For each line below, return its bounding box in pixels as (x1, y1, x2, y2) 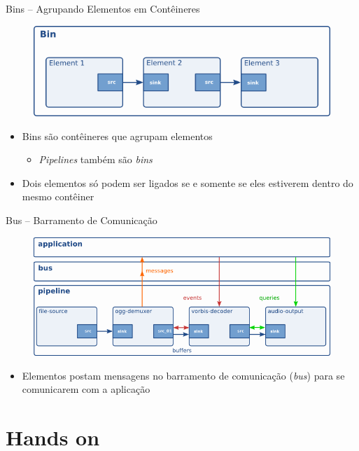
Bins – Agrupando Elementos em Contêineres (6, 1, 200, 15)
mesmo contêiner (22, 189, 94, 204)
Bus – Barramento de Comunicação (6, 212, 157, 227)
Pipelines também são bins (38, 152, 153, 167)
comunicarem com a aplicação (22, 382, 150, 396)
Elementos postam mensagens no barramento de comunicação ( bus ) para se (22, 368, 345, 382)
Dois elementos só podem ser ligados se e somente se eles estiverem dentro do (22, 175, 353, 190)
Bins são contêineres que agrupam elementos (22, 128, 213, 143)
